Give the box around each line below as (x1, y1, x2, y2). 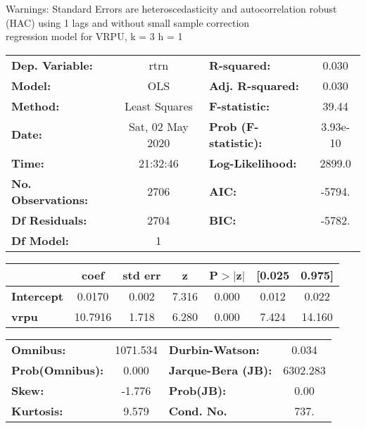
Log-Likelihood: (208, 154, 297, 171)
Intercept (11, 287, 63, 304)
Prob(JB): (168, 382, 227, 398)
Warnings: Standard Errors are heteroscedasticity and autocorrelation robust (6, 1, 337, 15)
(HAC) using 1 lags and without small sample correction (6, 15, 250, 30)
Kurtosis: (11, 402, 63, 419)
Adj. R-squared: (208, 77, 299, 94)
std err (122, 266, 161, 283)
